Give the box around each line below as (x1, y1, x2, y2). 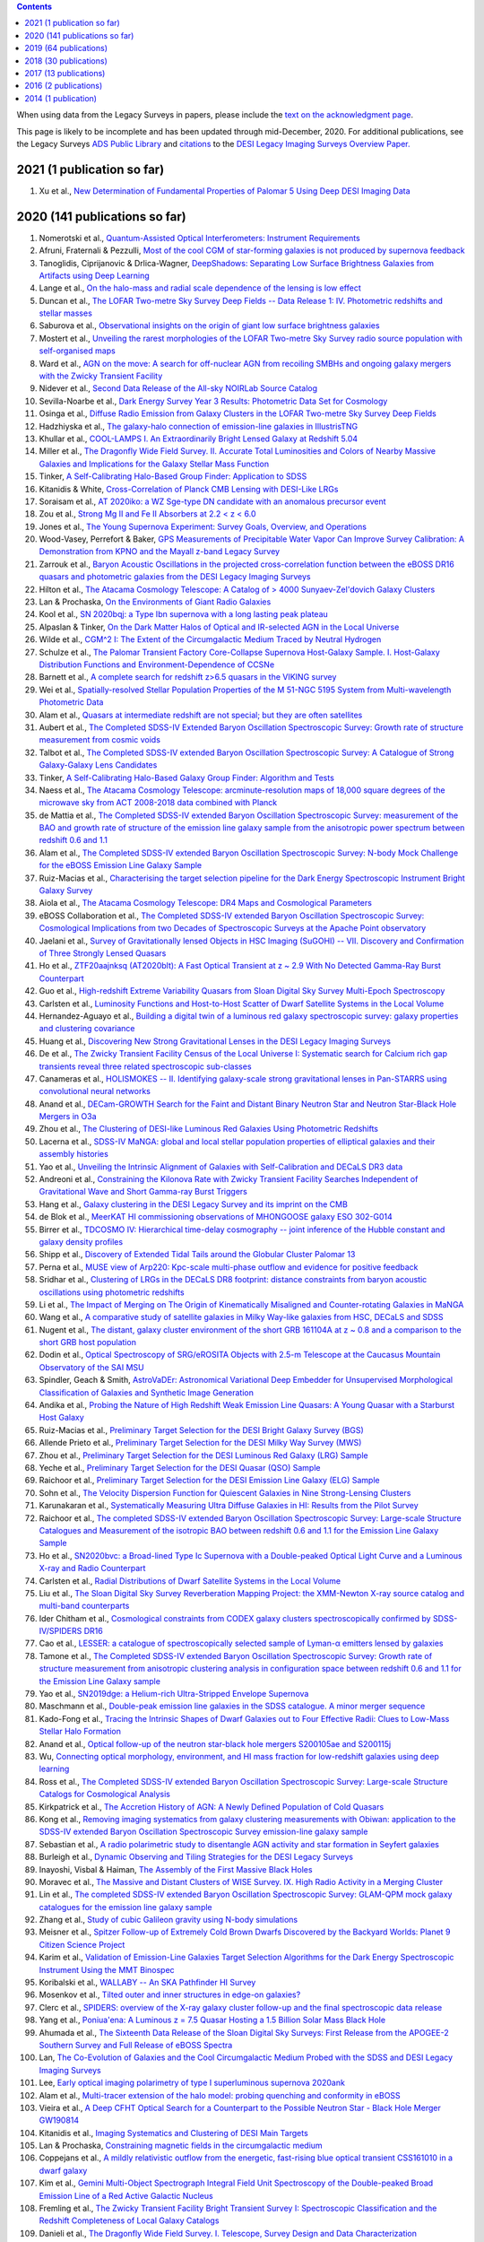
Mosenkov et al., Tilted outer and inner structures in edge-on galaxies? (39, 1989, 301, 2000)
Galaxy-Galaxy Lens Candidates (39, 760, 158, 770)
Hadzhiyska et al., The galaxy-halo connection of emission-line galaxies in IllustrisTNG (39, 421, 359, 431)
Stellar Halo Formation (39, 1726, 121, 1737)
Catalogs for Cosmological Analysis (39, 1789, 170, 1800)
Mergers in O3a (39, 1111, 98, 1122)
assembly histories (39, 1149, 109, 1160)
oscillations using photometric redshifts (39, 1287, 185, 1298)
